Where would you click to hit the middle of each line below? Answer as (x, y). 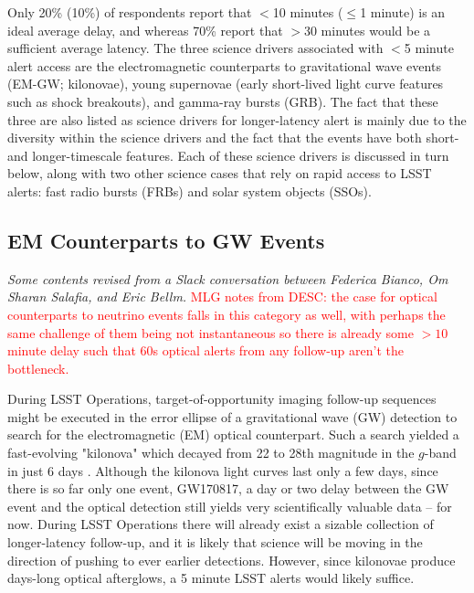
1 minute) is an (403, 12)
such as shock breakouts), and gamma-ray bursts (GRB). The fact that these (223, 101)
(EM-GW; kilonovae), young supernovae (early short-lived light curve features (226, 84)
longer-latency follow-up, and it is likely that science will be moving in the (215, 542)
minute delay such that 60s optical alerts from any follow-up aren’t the (205, 350)
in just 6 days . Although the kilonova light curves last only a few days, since (223, 470)
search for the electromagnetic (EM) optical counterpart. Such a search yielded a (233, 434)
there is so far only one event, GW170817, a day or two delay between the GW (228, 488)
